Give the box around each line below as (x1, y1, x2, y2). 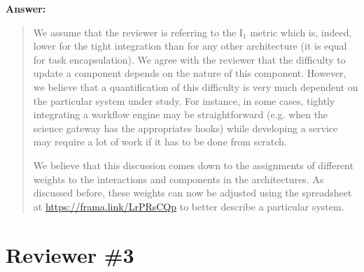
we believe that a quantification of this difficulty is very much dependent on (33, 79, 358, 94)
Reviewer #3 (6, 240, 134, 269)
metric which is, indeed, (250, 24, 352, 39)
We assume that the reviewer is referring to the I (33, 24, 243, 39)
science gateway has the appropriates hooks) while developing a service (33, 120, 338, 135)
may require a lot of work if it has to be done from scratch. (33, 134, 287, 149)
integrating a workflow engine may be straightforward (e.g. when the (33, 107, 328, 122)
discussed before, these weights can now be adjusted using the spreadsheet (33, 185, 352, 200)
